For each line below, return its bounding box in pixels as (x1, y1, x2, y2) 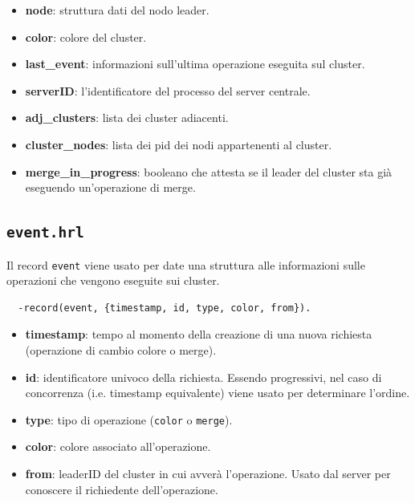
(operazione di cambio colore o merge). (25, 341, 217, 358)
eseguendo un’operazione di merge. (25, 179, 196, 196)
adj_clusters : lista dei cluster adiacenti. (25, 109, 229, 126)
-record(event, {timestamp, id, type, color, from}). (18, 302, 311, 314)
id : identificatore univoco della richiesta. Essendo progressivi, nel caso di (25, 368, 382, 385)
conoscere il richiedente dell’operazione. (25, 481, 218, 497)
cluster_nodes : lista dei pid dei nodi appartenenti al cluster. (25, 136, 332, 152)
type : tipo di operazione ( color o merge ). (25, 411, 233, 428)
